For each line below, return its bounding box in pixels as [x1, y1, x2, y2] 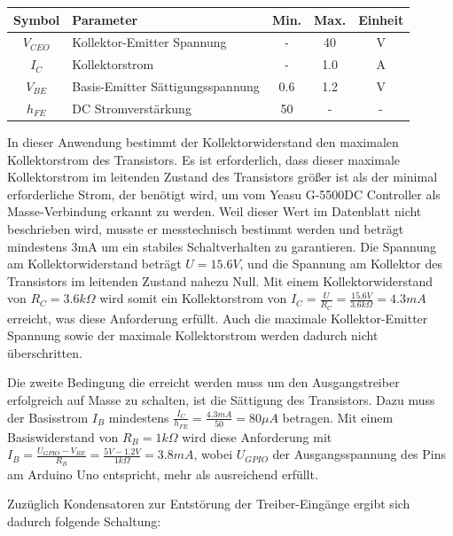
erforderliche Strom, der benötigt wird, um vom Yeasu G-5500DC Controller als [7, 184, 441, 203]
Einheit [358, 10, 404, 28]
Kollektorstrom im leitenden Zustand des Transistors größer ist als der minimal [7, 167, 438, 186]
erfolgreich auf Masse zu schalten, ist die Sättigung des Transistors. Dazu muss [7, 390, 435, 408]
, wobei [193, 445, 233, 463]
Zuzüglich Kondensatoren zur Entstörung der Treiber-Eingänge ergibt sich [7, 494, 410, 513]
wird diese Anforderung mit [182, 427, 332, 446]
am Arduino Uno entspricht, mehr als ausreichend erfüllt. [7, 464, 318, 483]
